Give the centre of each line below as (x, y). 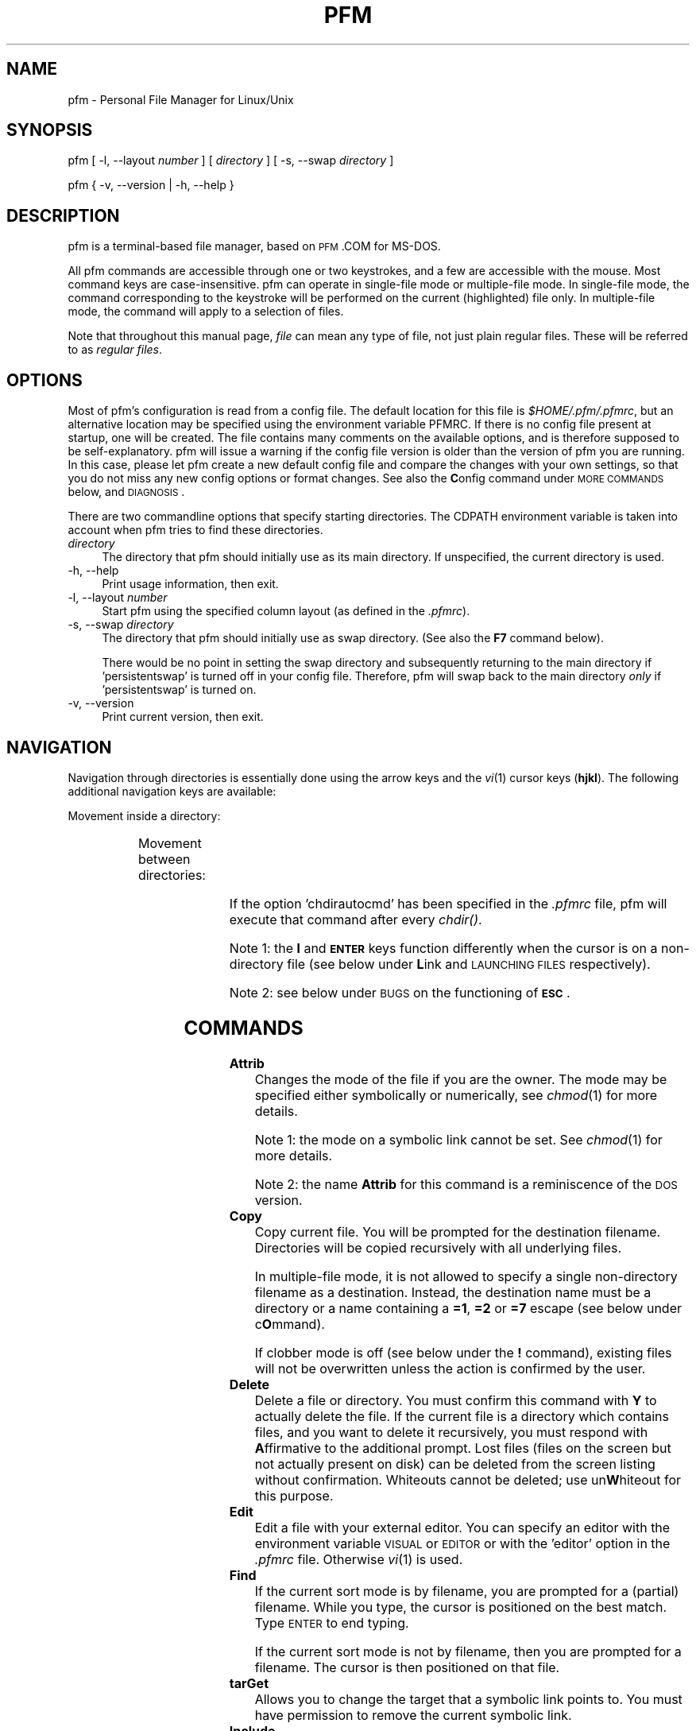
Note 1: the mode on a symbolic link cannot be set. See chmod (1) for (458, 1139)
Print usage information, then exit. (190, 584)
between (164, 859)
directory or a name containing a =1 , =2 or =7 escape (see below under (468, 1308)
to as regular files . (115, 350)
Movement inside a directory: (144, 815)
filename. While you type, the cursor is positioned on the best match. (461, 1607)
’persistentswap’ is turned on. (179, 690)
